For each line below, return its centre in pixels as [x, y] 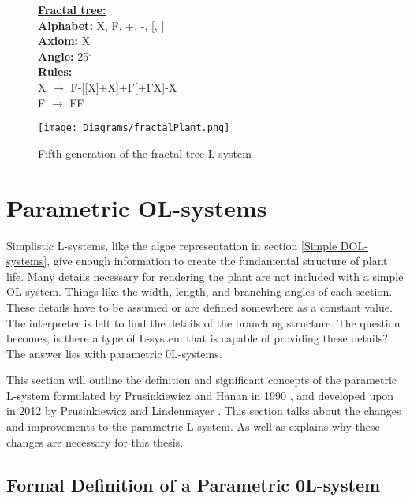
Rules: [55, 71]
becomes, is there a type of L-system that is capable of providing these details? [197, 338]
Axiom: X [64, 41]
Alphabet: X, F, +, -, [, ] [101, 25]
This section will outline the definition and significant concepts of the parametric [202, 380]
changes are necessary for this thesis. [95, 441]
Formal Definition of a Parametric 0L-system [194, 484]
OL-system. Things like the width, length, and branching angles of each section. [199, 292]
